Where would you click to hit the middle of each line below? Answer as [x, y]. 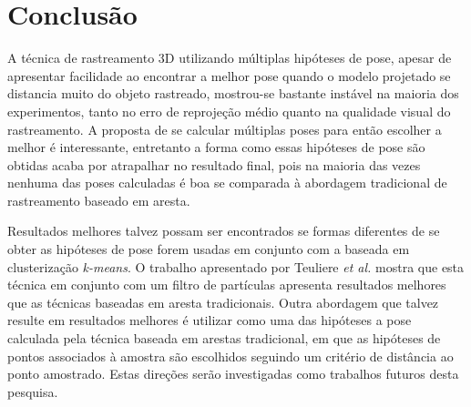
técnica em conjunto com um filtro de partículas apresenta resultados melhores [227, 285]
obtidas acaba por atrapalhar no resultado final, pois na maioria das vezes [214, 164]
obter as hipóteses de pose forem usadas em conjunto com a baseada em [209, 249]
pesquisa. [33, 391]
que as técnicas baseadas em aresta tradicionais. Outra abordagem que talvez [223, 302]
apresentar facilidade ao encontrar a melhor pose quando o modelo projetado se [229, 75]
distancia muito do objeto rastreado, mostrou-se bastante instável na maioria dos [233, 93]
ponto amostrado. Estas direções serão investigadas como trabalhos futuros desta [233, 374]
